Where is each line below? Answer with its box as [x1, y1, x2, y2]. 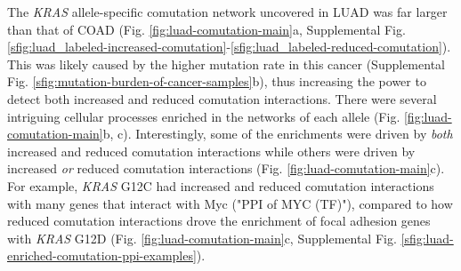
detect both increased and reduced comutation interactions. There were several [7, 89, 437, 108]
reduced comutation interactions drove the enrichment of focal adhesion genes [7, 211, 431, 230]
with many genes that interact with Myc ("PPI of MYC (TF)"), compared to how [7, 194, 453, 212]
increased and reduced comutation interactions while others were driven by [7, 141, 416, 160]
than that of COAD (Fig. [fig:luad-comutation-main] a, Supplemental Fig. [7, 20, 406, 38]
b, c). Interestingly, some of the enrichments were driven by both [102, 124, 453, 143]
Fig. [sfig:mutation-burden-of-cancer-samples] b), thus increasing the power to [7, 72, 426, 91]
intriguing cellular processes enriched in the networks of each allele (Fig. [7, 107, 400, 125]
